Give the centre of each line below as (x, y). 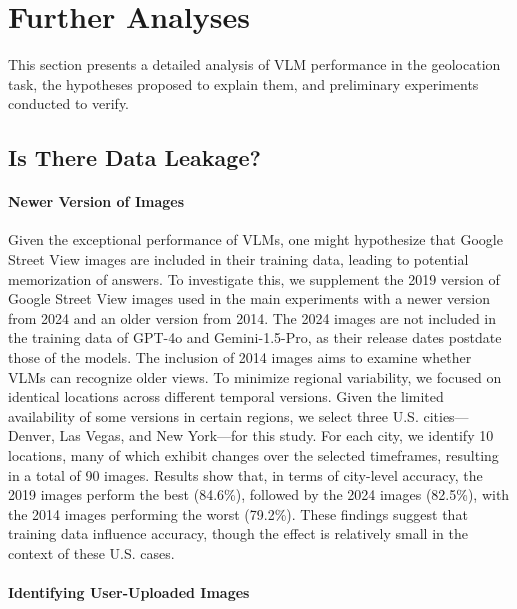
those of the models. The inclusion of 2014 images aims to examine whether (240, 357)
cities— (446, 415)
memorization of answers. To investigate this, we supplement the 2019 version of (254, 278)
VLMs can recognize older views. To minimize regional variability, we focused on (255, 376)
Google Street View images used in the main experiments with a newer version (249, 298)
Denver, (31, 435)
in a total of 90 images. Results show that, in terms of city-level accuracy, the (245, 474)
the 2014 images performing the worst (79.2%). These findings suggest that (238, 513)
